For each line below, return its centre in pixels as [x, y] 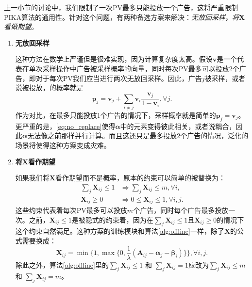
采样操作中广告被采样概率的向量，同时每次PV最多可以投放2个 [141, 68]
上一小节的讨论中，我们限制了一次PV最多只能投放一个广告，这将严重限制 [121, 7]
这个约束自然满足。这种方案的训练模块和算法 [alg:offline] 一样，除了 [120, 231]
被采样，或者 [225, 78]
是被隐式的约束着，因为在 [112, 219]
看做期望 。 [21, 26]
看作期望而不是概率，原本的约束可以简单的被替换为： [140, 178]
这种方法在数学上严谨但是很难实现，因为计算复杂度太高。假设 [114, 59]
